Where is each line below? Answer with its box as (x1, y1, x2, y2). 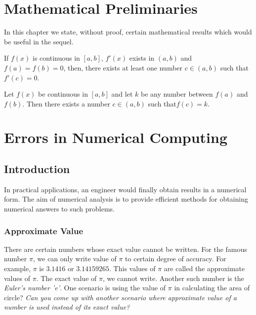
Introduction (4, 161, 70, 176)
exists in (129, 53, 155, 63)
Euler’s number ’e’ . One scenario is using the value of (4, 282, 166, 293)
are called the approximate (164, 263, 245, 274)
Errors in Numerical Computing (4, 127, 227, 147)
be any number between (140, 89, 213, 99)
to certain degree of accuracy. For (125, 253, 226, 264)
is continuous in (33, 53, 80, 63)
